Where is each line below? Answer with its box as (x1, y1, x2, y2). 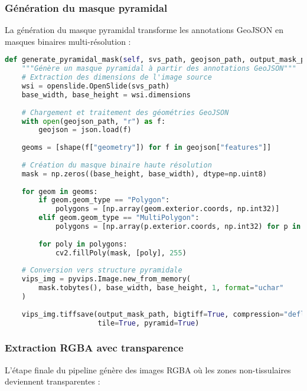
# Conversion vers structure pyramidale (21, 266, 182, 275)
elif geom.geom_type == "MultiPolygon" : (38, 213, 200, 222)
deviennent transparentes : (5, 375, 100, 387)
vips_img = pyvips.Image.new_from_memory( (21, 275, 191, 284)
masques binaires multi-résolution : (5, 35, 131, 47)
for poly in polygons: (38, 239, 128, 248)
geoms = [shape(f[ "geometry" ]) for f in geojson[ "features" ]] (21, 143, 272, 152)
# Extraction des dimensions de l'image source (21, 73, 212, 82)
